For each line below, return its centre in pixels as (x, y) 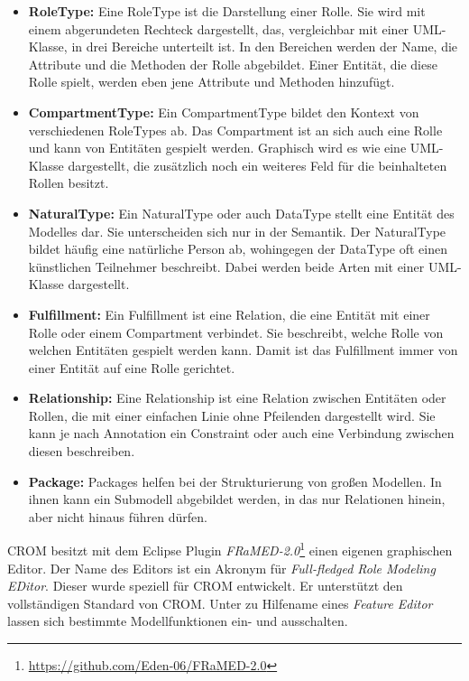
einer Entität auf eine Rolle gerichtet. (132, 367)
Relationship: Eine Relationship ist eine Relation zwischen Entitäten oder (237, 398)
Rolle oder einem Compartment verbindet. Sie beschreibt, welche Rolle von (236, 332)
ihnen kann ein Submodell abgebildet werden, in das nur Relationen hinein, (237, 499)
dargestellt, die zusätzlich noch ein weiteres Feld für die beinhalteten (257, 165)
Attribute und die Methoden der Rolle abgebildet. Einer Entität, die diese (233, 64)
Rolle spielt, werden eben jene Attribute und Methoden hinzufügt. (212, 82)
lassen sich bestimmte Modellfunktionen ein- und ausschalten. (178, 621)
